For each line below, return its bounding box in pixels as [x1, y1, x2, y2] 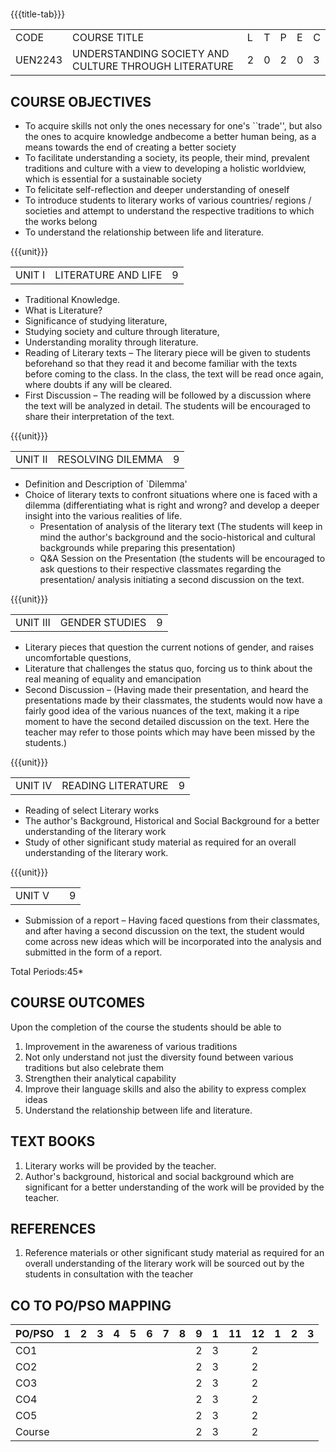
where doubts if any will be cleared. [24, 379, 173, 390]
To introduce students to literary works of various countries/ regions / [24, 194, 312, 206]
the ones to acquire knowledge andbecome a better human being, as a [24, 131, 317, 142]
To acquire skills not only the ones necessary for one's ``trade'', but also [24, 120, 323, 132]
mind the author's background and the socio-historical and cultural [39, 531, 316, 543]
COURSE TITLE [72, 31, 144, 45]
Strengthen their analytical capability [24, 1072, 177, 1084]
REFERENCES [10, 1221, 97, 1238]
